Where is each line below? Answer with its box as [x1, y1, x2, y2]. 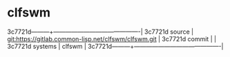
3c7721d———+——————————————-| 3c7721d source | [7, 27, 194, 36]
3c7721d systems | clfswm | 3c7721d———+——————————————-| [7, 42, 224, 50]
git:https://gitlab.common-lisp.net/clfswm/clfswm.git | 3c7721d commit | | [7, 34, 216, 43]
